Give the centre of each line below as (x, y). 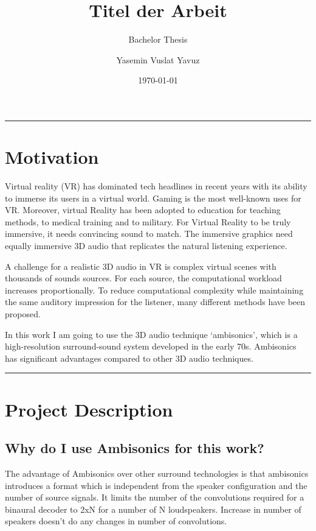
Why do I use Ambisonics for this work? (135, 448)
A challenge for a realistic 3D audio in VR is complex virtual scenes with (141, 266)
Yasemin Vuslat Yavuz (158, 59)
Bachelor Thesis (158, 39)
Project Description (89, 409)
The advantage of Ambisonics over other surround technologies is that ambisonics (157, 473)
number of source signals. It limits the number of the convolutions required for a (155, 497)
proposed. (23, 313)
